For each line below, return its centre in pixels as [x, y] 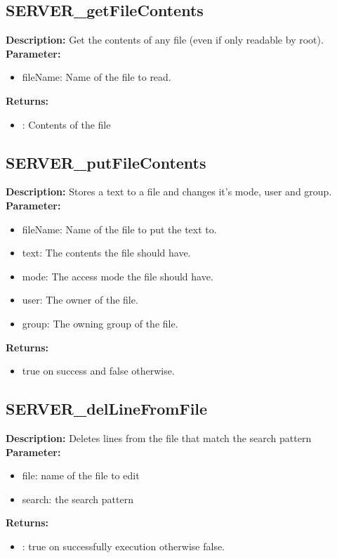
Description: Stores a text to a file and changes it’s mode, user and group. [169, 192]
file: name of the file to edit [81, 475]
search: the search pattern [78, 499]
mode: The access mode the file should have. [118, 276]
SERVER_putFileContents [106, 162]
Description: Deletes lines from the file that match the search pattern [159, 437]
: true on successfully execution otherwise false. [124, 546]
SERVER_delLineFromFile [107, 409]
